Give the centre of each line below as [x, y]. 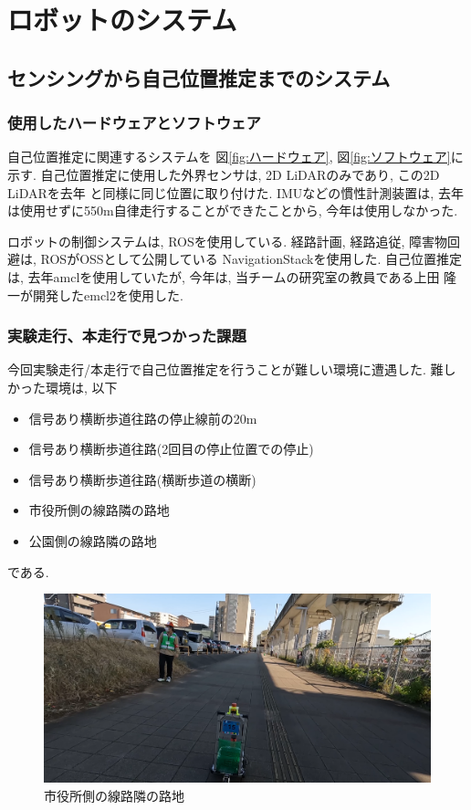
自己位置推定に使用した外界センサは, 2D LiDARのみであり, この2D [240, 174]
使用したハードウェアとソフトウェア [134, 123]
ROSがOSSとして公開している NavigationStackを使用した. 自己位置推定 [251, 259]
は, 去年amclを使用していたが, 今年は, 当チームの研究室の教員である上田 [224, 276]
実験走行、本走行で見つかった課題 [127, 336]
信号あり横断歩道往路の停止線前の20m [143, 418]
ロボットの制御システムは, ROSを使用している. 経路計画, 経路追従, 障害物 [227, 241]
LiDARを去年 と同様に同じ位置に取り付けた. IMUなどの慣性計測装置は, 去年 [235, 192]
